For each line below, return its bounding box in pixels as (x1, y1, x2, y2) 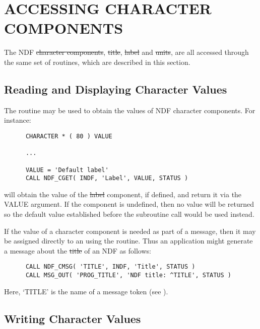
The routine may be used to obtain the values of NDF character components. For (4, 105, 255, 115)
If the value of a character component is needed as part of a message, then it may (4, 225, 256, 236)
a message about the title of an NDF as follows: (4, 245, 151, 256)
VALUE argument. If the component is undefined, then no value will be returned (4, 199, 254, 209)
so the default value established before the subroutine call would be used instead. (4, 209, 254, 219)
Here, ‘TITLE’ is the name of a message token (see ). (4, 286, 168, 296)
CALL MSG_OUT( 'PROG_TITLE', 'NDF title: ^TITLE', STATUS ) (25, 272, 232, 279)
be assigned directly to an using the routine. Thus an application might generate (4, 235, 253, 246)
